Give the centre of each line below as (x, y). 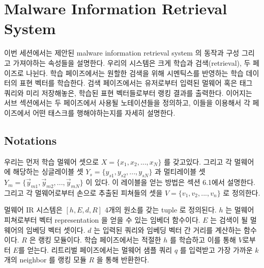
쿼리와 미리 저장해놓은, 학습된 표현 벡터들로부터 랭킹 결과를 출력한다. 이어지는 (128, 92)
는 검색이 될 (229, 220)
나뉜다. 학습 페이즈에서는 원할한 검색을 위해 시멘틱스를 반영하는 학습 (135, 73)
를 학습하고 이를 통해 (203, 240)
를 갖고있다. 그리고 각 (198, 161)
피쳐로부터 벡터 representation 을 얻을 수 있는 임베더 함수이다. (102, 220)
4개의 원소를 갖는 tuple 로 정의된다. (160, 210)
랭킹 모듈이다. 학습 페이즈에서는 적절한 (100, 240)
